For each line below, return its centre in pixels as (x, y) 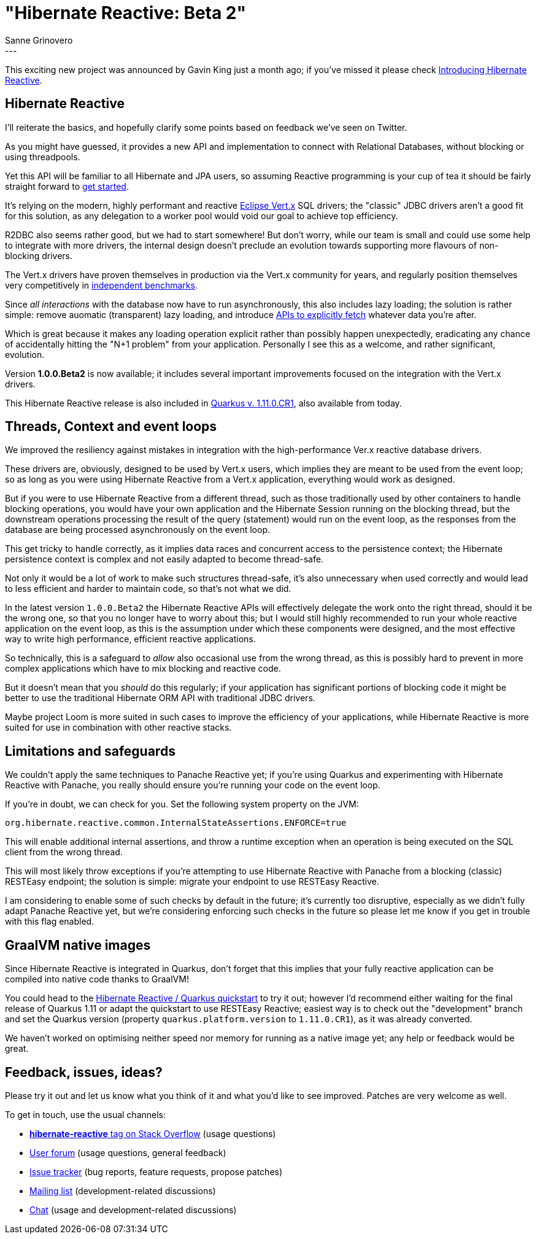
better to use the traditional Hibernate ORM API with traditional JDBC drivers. (160, 698)
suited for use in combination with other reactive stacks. (118, 728)
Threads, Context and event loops (111, 427)
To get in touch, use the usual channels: (86, 1114)
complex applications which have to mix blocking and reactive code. (143, 669)
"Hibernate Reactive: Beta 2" (126, 13)
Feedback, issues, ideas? (84, 1072)
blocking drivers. (39, 255)
